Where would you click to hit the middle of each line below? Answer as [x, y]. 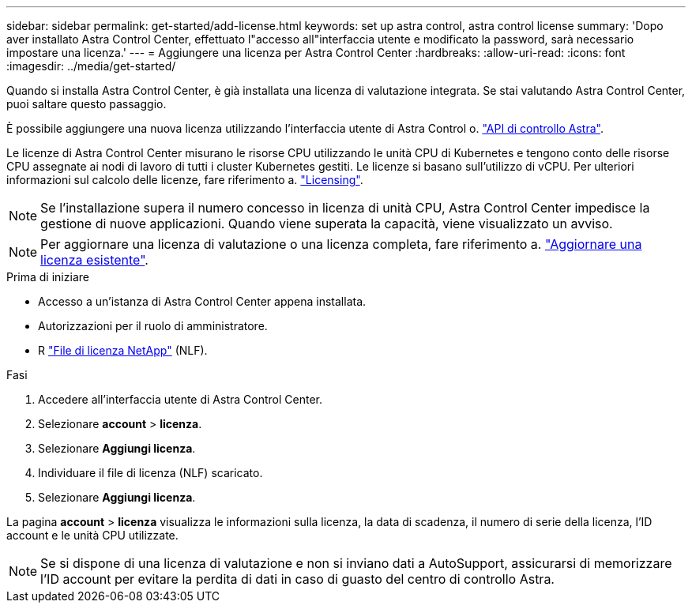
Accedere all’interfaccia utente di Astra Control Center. [180, 399]
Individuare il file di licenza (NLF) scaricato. [150, 473]
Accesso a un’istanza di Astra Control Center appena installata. [202, 301]
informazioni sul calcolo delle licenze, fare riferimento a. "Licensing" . [185, 180]
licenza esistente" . [94, 260]
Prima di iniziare [48, 277]
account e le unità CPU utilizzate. [92, 535]
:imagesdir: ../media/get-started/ [91, 66]
